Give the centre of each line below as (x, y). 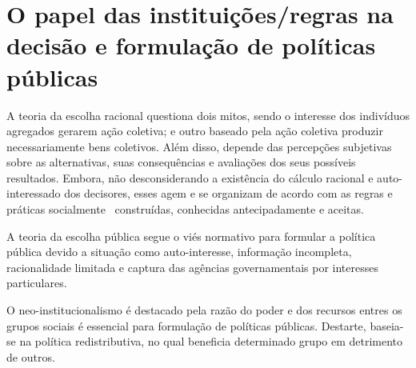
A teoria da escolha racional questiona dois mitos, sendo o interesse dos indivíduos (208, 115)
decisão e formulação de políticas (191, 45)
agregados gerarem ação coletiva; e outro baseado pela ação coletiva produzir (195, 131)
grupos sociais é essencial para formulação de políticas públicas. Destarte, (186, 325)
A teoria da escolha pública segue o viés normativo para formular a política (191, 236)
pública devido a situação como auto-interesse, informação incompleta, (179, 252)
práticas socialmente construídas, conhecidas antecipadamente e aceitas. (185, 209)
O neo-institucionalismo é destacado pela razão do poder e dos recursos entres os (204, 310)
